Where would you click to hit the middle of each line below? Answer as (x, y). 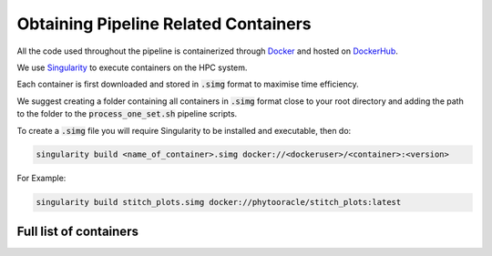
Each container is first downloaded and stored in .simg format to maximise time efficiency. (188, 84)
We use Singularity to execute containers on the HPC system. (132, 67)
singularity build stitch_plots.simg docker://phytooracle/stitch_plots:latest (219, 202)
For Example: (41, 179)
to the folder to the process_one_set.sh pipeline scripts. (127, 114)
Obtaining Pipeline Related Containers (164, 24)
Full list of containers (77, 231)
